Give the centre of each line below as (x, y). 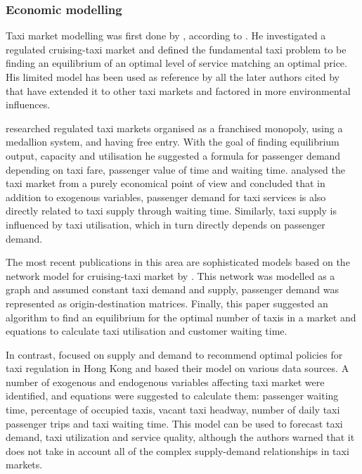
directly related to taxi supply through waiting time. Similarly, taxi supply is (172, 211)
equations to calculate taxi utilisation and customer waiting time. (147, 331)
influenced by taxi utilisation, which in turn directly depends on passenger (166, 224)
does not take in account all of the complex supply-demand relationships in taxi (177, 450)
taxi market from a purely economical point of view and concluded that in (166, 183)
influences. (28, 104)
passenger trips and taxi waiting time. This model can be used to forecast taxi (174, 423)
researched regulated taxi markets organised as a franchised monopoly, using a (174, 128)
